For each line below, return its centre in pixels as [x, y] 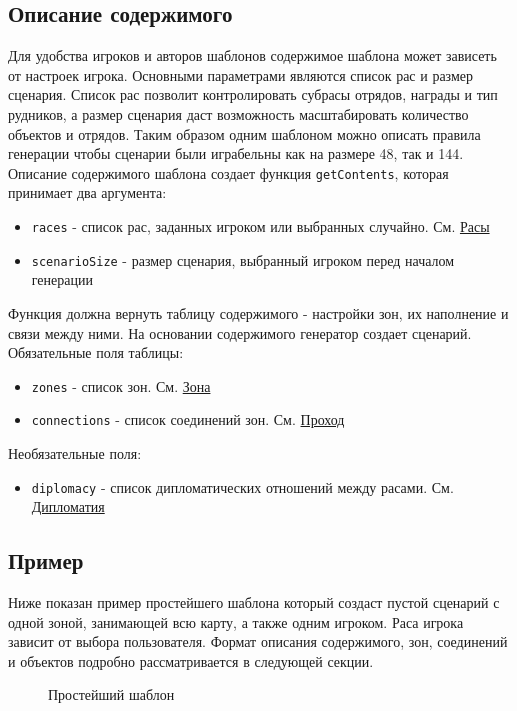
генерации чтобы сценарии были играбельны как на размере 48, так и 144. [236, 153]
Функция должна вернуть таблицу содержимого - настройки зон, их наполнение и [258, 312]
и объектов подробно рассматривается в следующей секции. [191, 660]
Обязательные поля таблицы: [96, 352]
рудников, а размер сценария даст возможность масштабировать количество [238, 113]
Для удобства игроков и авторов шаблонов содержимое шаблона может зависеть [252, 55]
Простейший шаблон [111, 694]
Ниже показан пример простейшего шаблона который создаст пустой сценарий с [254, 602]
